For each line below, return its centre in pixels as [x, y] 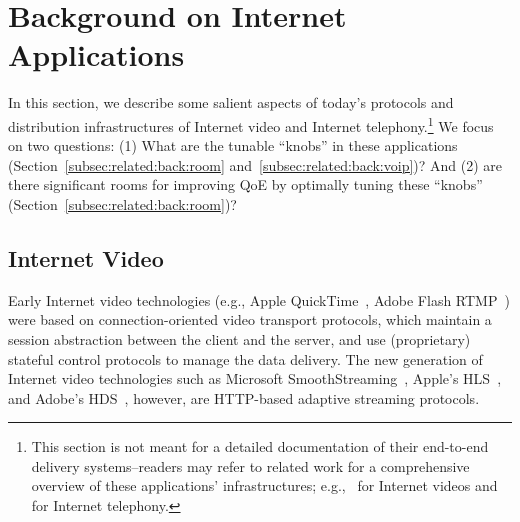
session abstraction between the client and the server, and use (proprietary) [239, 338]
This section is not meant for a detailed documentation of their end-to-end [260, 446]
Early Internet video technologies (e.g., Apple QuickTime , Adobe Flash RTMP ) [259, 299]
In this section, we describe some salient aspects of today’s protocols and [231, 102]
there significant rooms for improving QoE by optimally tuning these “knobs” [245, 184]
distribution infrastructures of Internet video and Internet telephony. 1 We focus [251, 124]
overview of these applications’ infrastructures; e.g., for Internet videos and [264, 485]
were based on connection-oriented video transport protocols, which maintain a [250, 319]
